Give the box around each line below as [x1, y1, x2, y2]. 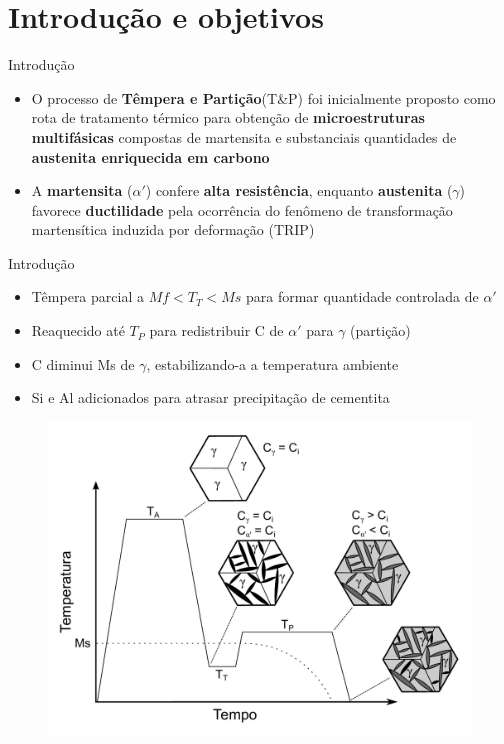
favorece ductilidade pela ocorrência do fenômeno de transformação [31, 199, 453, 220]
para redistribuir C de [149, 320, 284, 341]
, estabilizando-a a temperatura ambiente [146, 353, 399, 374]
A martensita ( [31, 180, 133, 201]
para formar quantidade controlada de [245, 286, 479, 307]
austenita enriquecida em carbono [31, 146, 270, 167]
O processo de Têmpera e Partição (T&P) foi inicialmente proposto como [31, 87, 496, 108]
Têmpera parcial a [31, 286, 144, 307]
